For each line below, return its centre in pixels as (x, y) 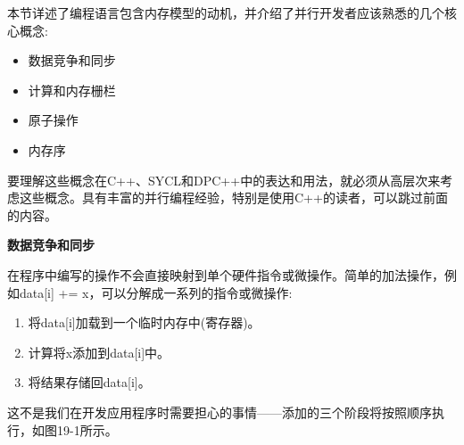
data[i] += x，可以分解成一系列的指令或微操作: (156, 292)
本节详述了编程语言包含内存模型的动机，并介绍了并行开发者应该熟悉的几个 (226, 12)
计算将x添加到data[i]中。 (99, 352)
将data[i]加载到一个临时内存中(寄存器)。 (144, 322)
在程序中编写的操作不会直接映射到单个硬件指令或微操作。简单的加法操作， (226, 274)
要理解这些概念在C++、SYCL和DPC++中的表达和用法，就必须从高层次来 (224, 180)
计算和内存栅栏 (72, 90)
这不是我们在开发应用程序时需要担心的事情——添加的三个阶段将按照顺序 (220, 412)
